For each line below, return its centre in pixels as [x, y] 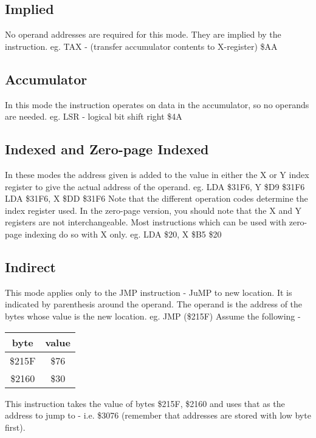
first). [15, 427]
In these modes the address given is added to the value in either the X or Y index [157, 174]
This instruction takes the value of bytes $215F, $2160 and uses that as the [145, 403]
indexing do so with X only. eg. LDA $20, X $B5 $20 [123, 234]
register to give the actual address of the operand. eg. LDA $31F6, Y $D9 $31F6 [155, 186]
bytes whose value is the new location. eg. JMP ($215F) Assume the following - [153, 316]
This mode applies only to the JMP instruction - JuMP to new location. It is [149, 292]
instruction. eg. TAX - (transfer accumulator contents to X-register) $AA [141, 46]
